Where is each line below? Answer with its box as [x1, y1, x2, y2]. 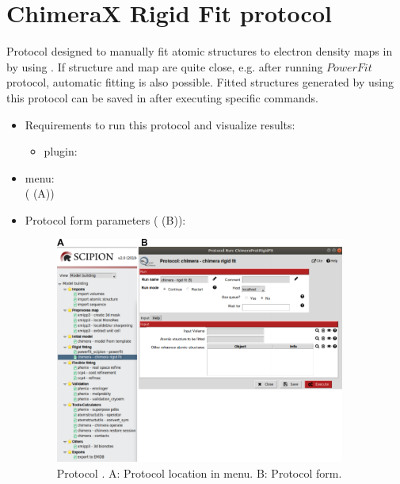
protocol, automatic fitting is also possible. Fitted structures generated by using [6, 74, 394, 90]
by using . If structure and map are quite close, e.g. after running [6, 58, 323, 75]
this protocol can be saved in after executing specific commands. [6, 89, 318, 106]
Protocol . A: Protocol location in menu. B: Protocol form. [56, 464, 342, 481]
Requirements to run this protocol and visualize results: [25, 116, 295, 133]
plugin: [44, 143, 78, 159]
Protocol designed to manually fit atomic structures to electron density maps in [6, 43, 393, 60]
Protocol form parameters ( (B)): [25, 211, 186, 228]
